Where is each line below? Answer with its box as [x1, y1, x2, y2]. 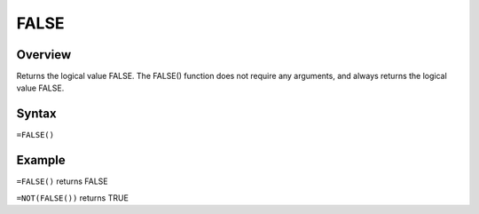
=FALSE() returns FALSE [16, 176, 108, 186]
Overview [16, 47, 72, 62]
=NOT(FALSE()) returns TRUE [16, 192, 129, 203]
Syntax [16, 107, 57, 122]
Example [16, 153, 66, 168]
